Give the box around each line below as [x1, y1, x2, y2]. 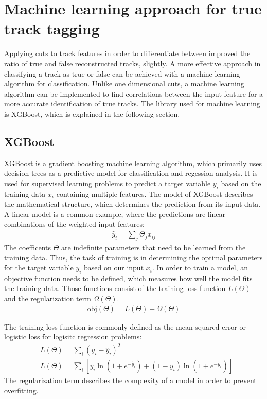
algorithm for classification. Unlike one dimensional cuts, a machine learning [4, 78, 244, 89]
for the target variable [4, 262, 74, 273]
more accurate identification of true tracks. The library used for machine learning [4, 98, 260, 109]
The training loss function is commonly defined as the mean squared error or [4, 321, 246, 332]
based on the [221, 177, 261, 188]
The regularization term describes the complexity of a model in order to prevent [4, 375, 257, 386]
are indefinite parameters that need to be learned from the [61, 242, 246, 252]
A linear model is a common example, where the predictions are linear [4, 208, 226, 219]
